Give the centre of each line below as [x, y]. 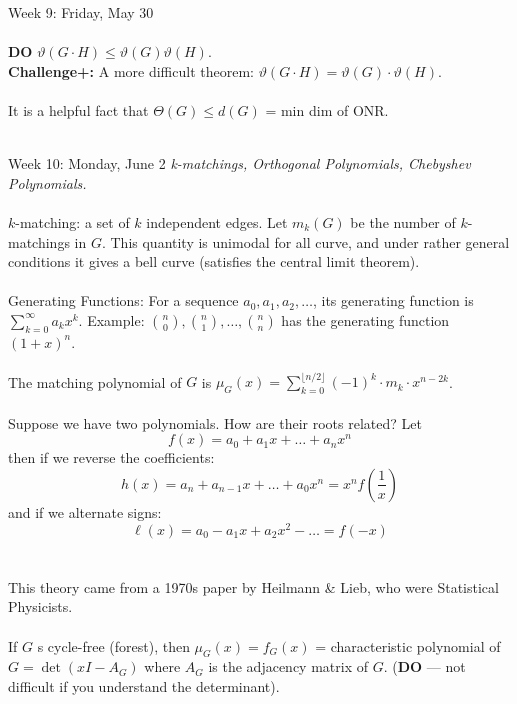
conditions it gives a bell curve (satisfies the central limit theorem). [214, 261]
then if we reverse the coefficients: [111, 457]
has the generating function [365, 319]
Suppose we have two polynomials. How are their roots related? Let [215, 422]
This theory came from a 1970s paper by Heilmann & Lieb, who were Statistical [253, 586]
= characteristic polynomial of [408, 645]
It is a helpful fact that [78, 109]
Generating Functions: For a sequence [123, 300]
